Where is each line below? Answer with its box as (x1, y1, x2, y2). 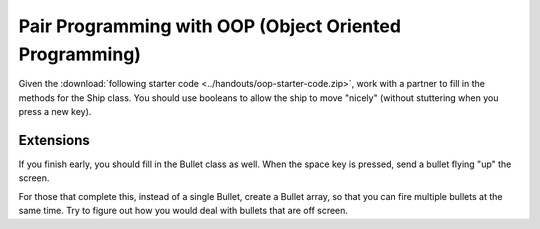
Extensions (18, 131, 90, 149)
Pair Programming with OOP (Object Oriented (18, 15, 402, 37)
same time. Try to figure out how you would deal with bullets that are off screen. (18, 205, 349, 217)
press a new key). (18, 106, 92, 118)
